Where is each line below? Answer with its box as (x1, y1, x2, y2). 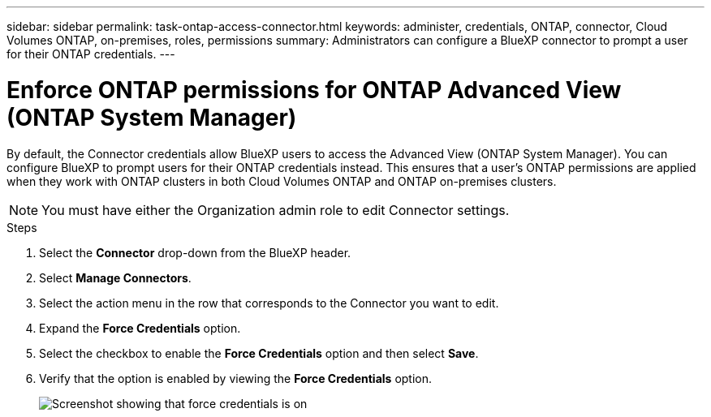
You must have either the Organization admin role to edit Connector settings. (41, 201, 510, 218)
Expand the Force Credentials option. (39, 320, 241, 335)
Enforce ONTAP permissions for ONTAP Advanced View (6, 75, 622, 104)
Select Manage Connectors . (39, 270, 192, 285)
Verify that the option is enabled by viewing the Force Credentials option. (39, 371, 433, 385)
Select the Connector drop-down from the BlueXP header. (39, 245, 351, 260)
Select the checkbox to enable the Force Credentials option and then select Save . (39, 346, 479, 360)
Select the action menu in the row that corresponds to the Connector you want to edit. (39, 295, 499, 310)
